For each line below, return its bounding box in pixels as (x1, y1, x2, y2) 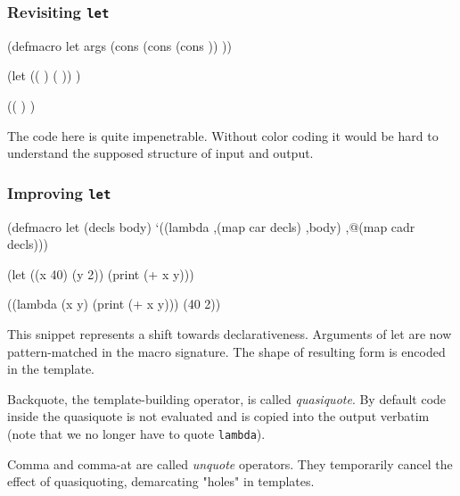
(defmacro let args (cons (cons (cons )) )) (7, 36, 232, 54)
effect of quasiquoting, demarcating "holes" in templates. (7, 472, 315, 491)
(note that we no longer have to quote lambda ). (7, 424, 266, 442)
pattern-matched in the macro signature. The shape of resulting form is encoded (7, 342, 446, 360)
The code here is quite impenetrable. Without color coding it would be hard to (7, 126, 439, 145)
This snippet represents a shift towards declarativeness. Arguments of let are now (7, 324, 452, 343)
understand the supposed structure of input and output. (7, 144, 314, 162)
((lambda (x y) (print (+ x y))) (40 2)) (7, 294, 221, 313)
